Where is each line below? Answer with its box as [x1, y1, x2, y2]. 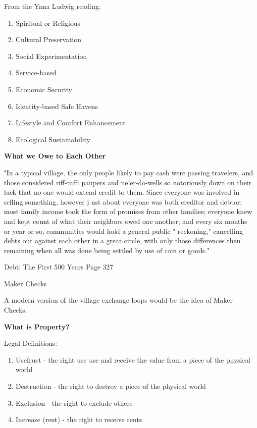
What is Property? [4, 321, 70, 331]
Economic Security [15, 84, 72, 94]
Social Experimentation [15, 51, 87, 61]
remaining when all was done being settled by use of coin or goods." [4, 245, 210, 255]
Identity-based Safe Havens [15, 101, 98, 111]
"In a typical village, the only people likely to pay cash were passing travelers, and [4, 167, 254, 177]
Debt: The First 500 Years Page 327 [4, 262, 113, 272]
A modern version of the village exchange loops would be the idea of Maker [4, 295, 233, 305]
